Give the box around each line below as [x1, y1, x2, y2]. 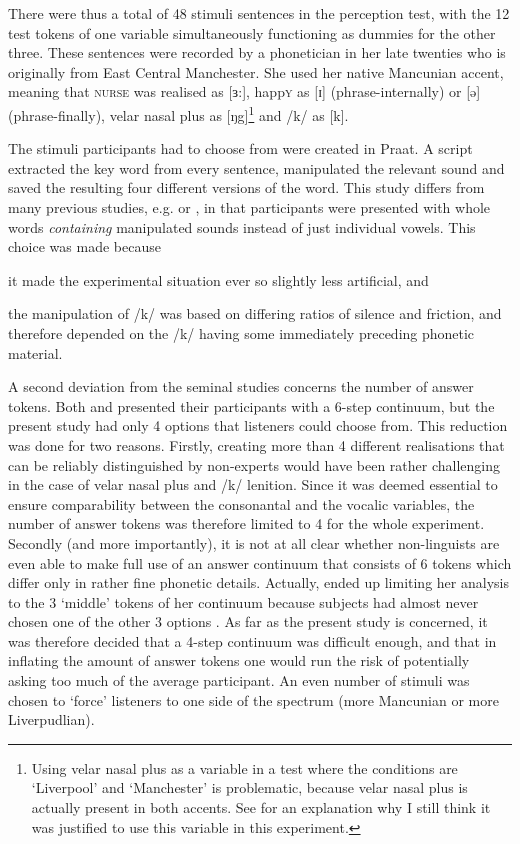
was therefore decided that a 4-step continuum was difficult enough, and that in [8, 630, 497, 651]
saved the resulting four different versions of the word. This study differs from [8, 177, 485, 198]
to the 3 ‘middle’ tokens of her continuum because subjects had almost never [8, 591, 479, 612]
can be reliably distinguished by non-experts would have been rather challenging [8, 454, 500, 475]
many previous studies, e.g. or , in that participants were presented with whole [8, 197, 491, 217]
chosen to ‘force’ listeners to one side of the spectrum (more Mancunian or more [8, 689, 499, 710]
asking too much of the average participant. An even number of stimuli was [8, 670, 470, 691]
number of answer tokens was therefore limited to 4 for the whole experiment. [8, 513, 485, 534]
